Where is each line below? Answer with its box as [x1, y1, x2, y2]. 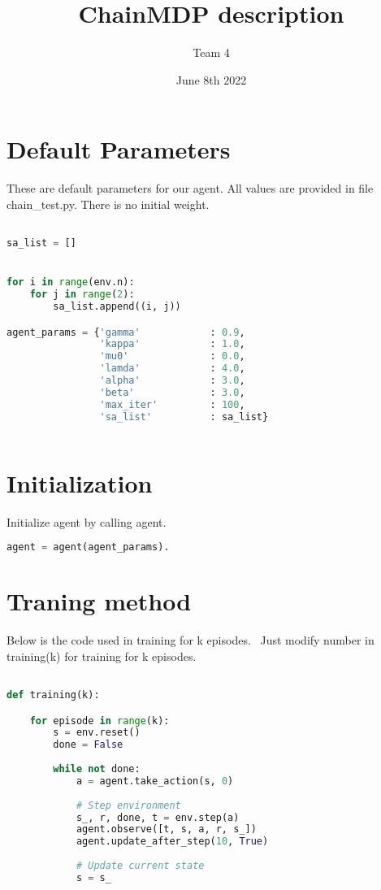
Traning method [6, 584, 192, 618]
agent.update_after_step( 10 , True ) [76, 836, 269, 848]
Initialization [6, 466, 153, 499]
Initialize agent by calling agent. [6, 513, 167, 530]
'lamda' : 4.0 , [99, 363, 245, 375]
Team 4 [193, 44, 230, 61]
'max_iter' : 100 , [99, 398, 245, 410]
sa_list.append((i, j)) [53, 301, 181, 313]
